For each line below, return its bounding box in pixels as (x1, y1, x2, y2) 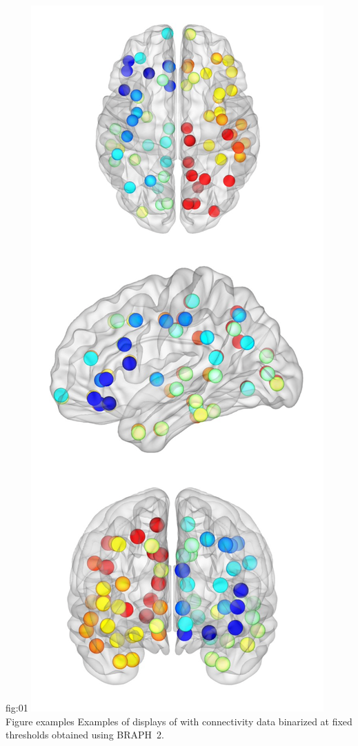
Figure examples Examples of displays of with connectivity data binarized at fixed (6, 714, 352, 728)
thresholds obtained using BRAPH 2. (6, 727, 164, 742)
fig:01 (6, 700, 28, 714)
